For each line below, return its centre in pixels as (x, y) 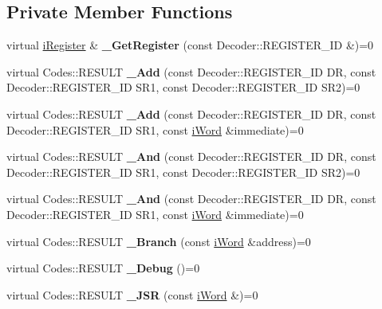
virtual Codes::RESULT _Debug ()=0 (103, 268)
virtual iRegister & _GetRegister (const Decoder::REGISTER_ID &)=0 (190, 45)
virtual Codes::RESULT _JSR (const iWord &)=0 (132, 294)
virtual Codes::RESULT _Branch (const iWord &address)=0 (159, 241)
